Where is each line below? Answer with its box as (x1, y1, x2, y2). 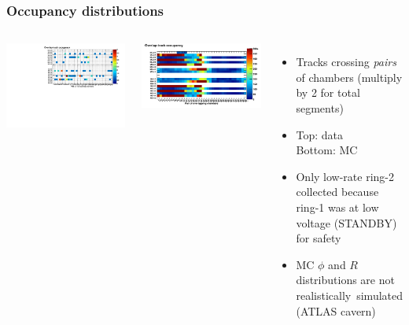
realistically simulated (296, 286, 403, 303)
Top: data (296, 126, 343, 142)
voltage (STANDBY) (296, 214, 397, 231)
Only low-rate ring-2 (296, 168, 394, 184)
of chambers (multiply (296, 68, 403, 85)
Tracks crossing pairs (296, 54, 396, 70)
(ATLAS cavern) (296, 302, 376, 319)
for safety (296, 230, 341, 246)
